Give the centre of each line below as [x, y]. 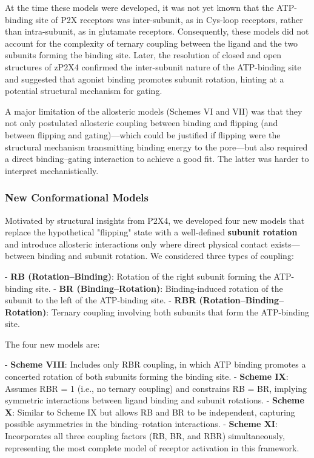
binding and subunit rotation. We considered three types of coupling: [166, 256]
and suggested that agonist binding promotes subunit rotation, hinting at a [145, 79]
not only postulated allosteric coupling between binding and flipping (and [142, 123]
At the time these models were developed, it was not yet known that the [139, 7]
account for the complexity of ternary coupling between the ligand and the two [152, 43]
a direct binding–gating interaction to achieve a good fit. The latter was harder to [157, 159]
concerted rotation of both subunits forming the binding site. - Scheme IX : [147, 376]
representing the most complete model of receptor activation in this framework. [152, 447]
